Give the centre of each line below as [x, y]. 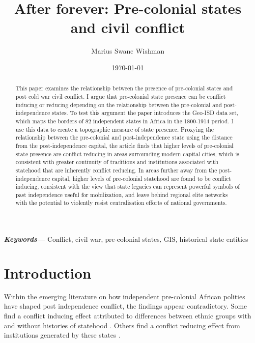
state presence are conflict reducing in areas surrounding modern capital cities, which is [127, 154]
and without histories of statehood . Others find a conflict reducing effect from [122, 325]
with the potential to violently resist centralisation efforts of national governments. [121, 203]
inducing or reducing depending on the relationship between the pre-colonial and [119, 104]
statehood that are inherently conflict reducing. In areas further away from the [116, 170]
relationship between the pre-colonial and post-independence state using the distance [124, 137]
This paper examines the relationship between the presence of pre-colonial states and [124, 88]
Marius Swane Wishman [128, 51]
